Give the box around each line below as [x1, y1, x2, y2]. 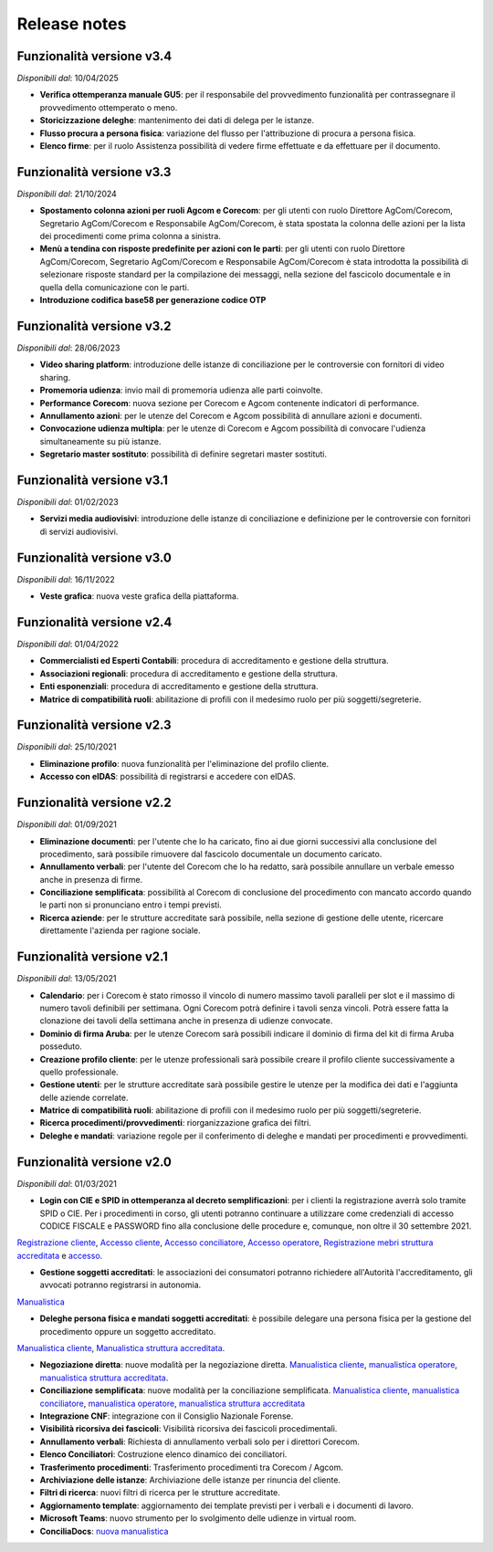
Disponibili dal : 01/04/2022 [16, 638, 119, 649]
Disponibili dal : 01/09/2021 [16, 819, 118, 830]
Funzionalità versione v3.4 [16, 48, 173, 64]
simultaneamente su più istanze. [39, 435, 162, 446]
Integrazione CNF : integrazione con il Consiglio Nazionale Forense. [39, 1410, 294, 1421]
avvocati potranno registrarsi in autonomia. [39, 1279, 202, 1291]
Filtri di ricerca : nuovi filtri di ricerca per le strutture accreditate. [39, 1487, 280, 1498]
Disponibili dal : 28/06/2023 [16, 342, 121, 353]
